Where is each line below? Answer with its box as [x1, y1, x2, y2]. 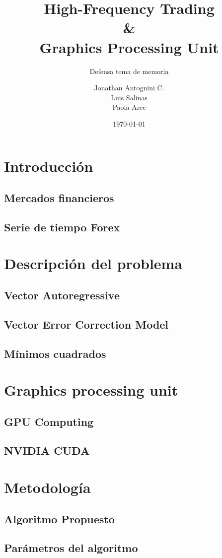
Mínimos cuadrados [4, 346, 106, 361]
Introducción [4, 156, 93, 176]
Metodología [4, 477, 91, 497]
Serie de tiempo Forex [4, 219, 120, 234]
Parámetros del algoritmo [4, 540, 138, 556]
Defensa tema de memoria [89, 66, 169, 76]
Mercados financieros [4, 190, 114, 206]
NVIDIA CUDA [4, 443, 90, 458]
